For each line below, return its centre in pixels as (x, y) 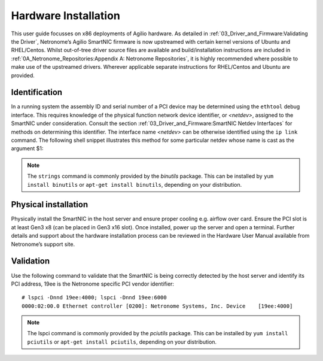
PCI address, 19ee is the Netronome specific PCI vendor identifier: (93, 284)
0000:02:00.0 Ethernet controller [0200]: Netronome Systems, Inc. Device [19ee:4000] (157, 306)
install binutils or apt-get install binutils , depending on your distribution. (135, 184)
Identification (37, 92)
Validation (31, 261)
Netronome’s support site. (43, 244)
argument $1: (27, 148)
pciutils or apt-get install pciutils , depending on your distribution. (122, 342)
